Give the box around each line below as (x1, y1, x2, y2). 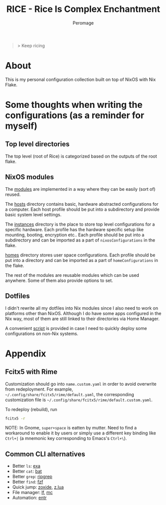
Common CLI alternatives (5, 450, 85, 458)
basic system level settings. (5, 211, 62, 217)
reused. (5, 191, 21, 197)
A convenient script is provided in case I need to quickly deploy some (5, 325, 147, 331)
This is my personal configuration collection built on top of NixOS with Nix (5, 76, 156, 83)
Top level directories (5, 140, 70, 149)
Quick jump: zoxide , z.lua (12, 484, 64, 490)
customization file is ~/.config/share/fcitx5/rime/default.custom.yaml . (5, 397, 153, 403)
